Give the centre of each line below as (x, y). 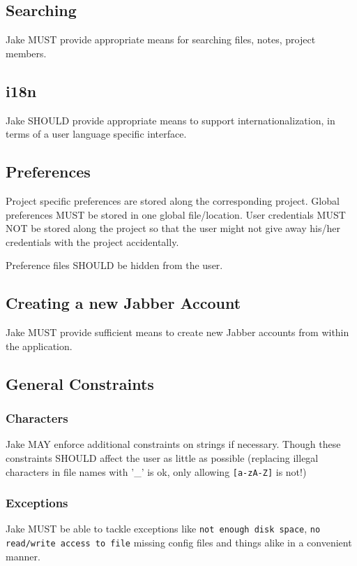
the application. (39, 346)
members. (26, 53)
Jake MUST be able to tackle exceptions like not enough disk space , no (163, 529)
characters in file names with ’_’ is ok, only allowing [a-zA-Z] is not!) (156, 471)
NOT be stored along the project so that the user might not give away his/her (173, 228)
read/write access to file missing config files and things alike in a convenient (179, 543)
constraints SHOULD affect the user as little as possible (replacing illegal (162, 457)
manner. (23, 556)
